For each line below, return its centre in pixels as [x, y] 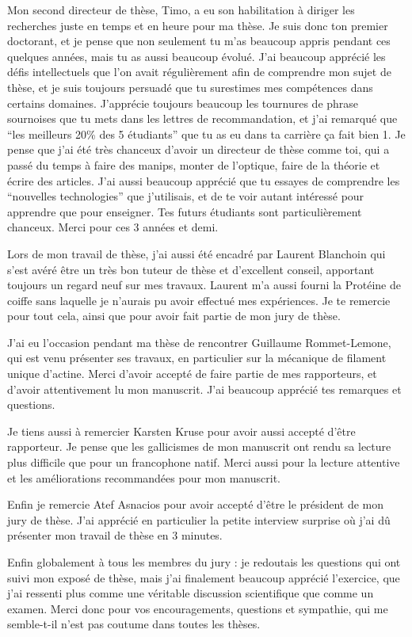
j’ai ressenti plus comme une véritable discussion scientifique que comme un [191, 593]
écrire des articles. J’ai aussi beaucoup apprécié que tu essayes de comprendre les [204, 180]
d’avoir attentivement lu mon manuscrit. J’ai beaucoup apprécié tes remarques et [204, 389]
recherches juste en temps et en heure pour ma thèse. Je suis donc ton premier [198, 25]
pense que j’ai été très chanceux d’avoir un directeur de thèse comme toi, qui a [198, 149]
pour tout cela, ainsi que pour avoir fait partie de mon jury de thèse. [174, 316]
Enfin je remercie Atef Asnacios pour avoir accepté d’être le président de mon [196, 504]
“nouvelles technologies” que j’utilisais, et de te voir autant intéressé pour [186, 196]
